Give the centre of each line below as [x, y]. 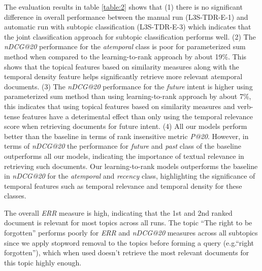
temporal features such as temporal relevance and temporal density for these [123, 185]
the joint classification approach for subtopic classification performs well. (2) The [130, 36]
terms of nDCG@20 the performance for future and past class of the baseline [123, 146]
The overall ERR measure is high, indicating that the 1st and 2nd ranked [118, 212]
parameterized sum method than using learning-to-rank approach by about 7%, [128, 96]
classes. [15, 196]
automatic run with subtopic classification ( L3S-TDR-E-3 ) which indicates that [128, 27]
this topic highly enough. [43, 262]
